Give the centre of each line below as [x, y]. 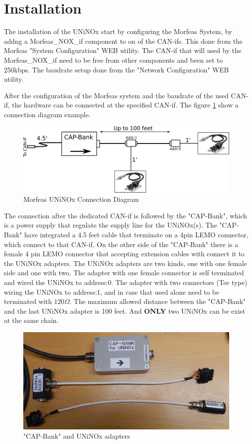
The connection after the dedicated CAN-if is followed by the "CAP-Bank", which [126, 215]
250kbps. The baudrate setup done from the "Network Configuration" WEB [117, 69]
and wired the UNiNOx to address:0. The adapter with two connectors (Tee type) [126, 282]
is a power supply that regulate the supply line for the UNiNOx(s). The [111, 225]
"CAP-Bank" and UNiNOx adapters [77, 436]
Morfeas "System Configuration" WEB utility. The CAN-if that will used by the [123, 50]
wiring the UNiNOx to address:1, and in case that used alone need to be [112, 292]
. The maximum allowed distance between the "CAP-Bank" [158, 301]
